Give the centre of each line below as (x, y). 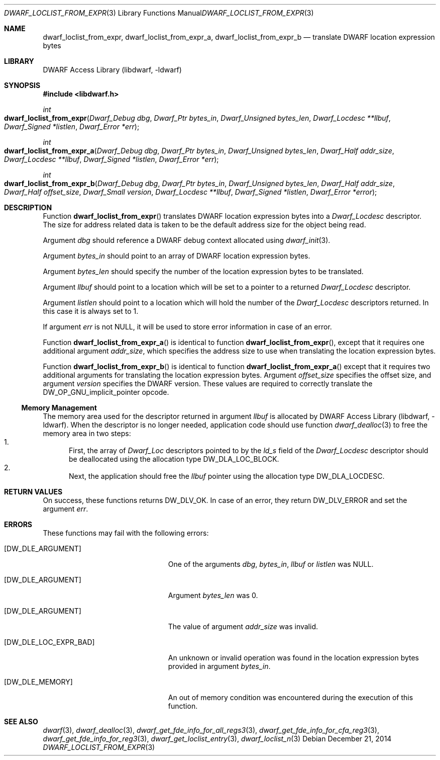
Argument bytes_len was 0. (213, 595)
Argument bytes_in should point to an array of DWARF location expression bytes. (177, 256)
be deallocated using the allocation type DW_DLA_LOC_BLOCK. (174, 459)
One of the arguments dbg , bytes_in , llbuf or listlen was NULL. (271, 564)
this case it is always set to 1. (91, 311)
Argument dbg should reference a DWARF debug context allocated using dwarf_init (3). (187, 240)
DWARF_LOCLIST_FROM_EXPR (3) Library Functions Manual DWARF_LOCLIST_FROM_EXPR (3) (159, 13)
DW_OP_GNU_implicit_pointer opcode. (106, 392)
